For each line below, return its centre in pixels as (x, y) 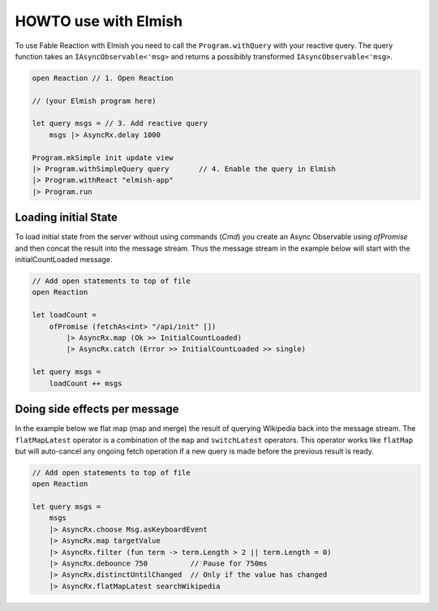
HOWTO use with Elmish (99, 21)
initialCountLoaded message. (64, 260)
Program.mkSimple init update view (103, 157)
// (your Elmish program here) (94, 101)
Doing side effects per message (97, 409)
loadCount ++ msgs (86, 383)
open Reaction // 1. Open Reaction (103, 78)
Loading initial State (66, 218)
